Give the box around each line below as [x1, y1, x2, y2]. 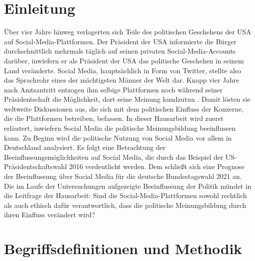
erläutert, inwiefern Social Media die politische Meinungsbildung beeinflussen [4, 123, 236, 133]
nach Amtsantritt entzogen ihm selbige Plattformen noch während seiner [4, 84, 223, 94]
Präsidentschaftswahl [4, 161, 67, 172]
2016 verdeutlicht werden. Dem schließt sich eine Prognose [69, 161, 245, 172]
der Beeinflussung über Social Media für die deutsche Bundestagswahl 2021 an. [4, 171, 242, 181]
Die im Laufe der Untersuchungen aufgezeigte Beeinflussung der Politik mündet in [4, 180, 252, 191]
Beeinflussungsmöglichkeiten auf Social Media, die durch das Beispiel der [4, 151, 224, 162]
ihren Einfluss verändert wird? [4, 209, 95, 220]
